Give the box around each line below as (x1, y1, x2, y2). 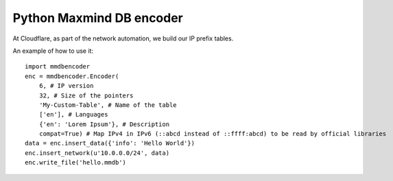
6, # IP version (38, 82, 94, 90)
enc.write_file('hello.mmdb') (25, 158, 127, 167)
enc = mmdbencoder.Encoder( (25, 72, 119, 80)
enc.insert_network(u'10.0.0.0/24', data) (25, 149, 170, 157)
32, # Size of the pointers (38, 91, 134, 99)
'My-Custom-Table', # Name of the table (38, 101, 178, 109)
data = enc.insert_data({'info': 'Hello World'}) (25, 139, 195, 147)
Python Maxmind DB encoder (12, 10, 183, 25)
